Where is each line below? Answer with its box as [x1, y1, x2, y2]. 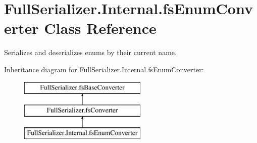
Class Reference [44, 18, 157, 38]
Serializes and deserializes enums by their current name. [4, 47, 177, 58]
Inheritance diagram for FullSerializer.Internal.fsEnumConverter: [4, 64, 204, 74]
